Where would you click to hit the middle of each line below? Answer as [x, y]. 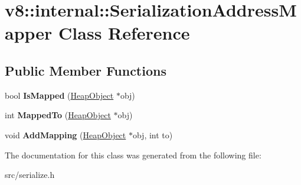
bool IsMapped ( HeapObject [59, 95]
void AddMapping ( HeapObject [66, 134]
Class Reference [124, 33]
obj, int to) [153, 134]
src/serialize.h [30, 175]
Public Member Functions [86, 70]
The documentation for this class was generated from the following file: [133, 155]
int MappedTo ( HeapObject [58, 115]
